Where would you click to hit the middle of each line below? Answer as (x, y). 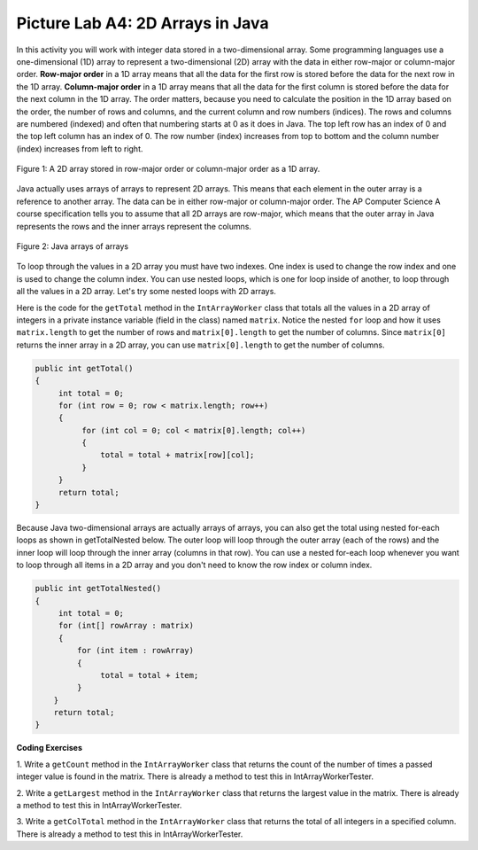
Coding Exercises (50, 748)
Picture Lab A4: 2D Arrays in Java (143, 23)
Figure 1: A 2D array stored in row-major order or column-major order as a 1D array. (168, 169)
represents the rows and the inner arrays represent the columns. (134, 226)
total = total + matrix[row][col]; (177, 455)
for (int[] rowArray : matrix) (126, 626)
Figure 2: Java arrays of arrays (72, 246)
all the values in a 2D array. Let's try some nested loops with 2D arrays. (146, 292)
